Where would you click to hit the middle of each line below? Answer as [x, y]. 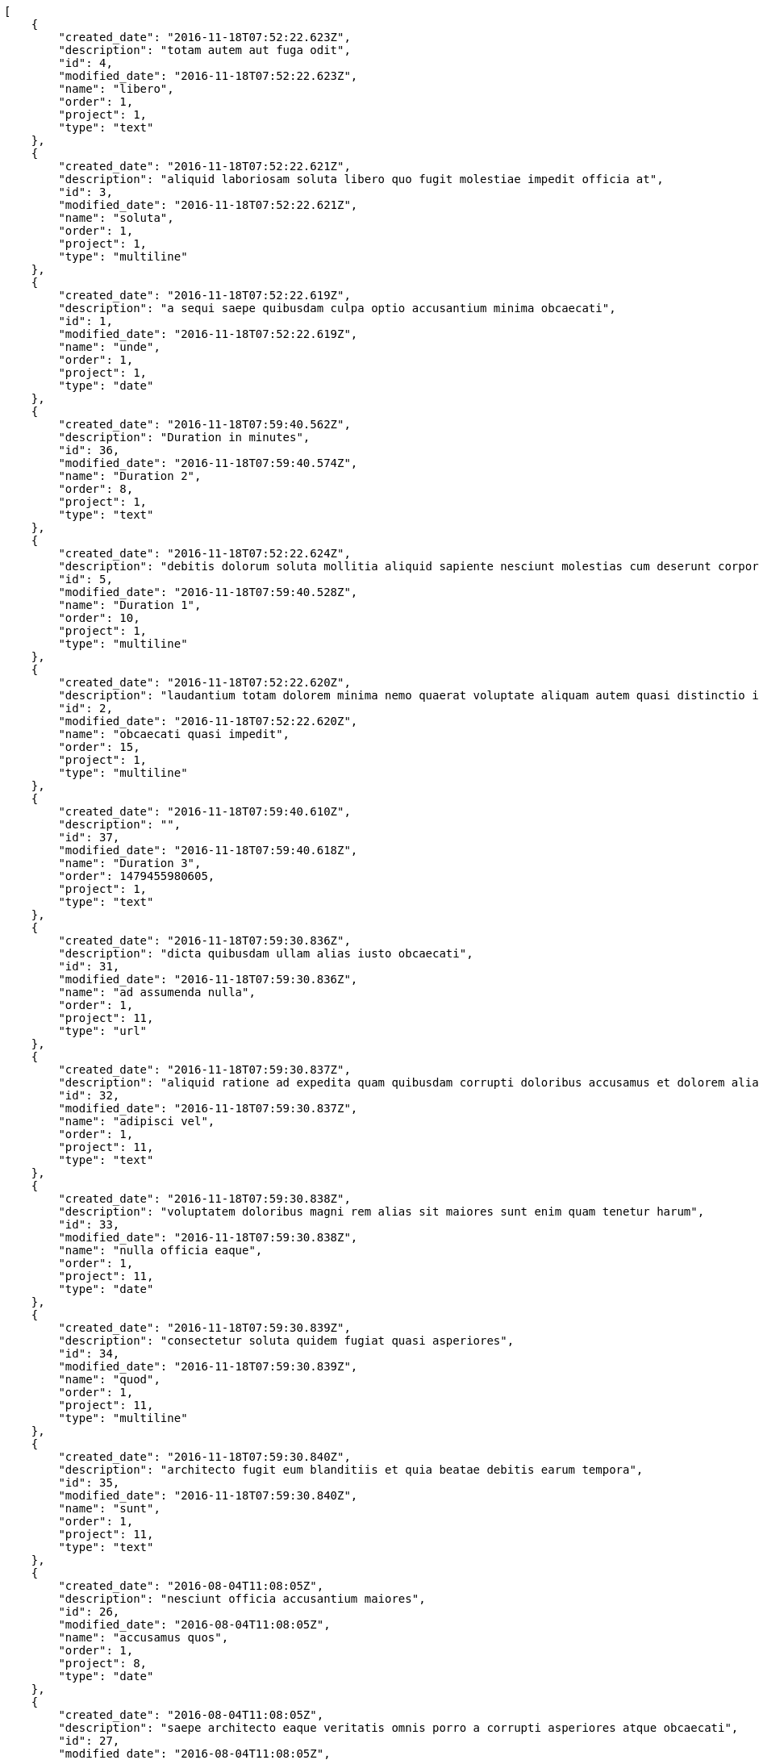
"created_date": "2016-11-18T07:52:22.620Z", [204, 682]
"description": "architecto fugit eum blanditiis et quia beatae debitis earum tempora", [351, 1470]
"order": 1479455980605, [137, 876]
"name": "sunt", [109, 1508]
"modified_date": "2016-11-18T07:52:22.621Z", [208, 205]
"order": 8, [96, 489]
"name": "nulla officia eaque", [161, 1250]
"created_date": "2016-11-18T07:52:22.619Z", [204, 295]
